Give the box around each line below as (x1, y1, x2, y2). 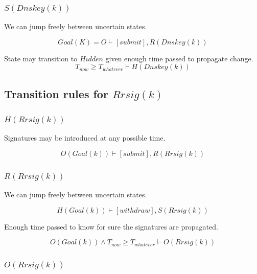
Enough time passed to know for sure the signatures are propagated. (4, 221, 218, 232)
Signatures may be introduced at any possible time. (4, 132, 166, 143)
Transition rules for (4, 85, 108, 101)
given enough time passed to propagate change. (105, 53, 253, 63)
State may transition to (4, 53, 78, 63)
